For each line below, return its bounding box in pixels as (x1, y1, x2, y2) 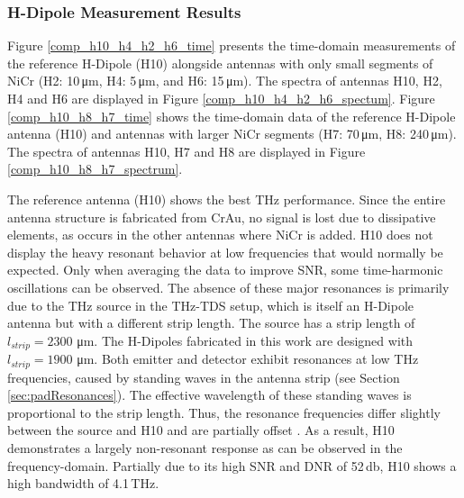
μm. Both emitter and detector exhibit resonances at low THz (77, 349, 419, 368)
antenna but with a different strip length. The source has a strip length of (7, 313, 415, 332)
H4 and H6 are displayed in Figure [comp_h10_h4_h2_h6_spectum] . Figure (7, 89, 435, 107)
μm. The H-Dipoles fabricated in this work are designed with (77, 330, 414, 349)
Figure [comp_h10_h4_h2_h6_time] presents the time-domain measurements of (7, 36, 456, 55)
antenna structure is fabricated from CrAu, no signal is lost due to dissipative (7, 207, 436, 226)
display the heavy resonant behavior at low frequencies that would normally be (7, 242, 443, 261)
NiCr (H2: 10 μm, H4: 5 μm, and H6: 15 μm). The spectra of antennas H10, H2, (7, 71, 442, 90)
